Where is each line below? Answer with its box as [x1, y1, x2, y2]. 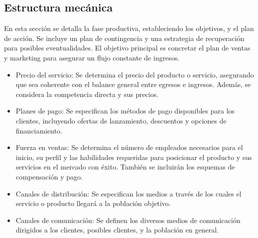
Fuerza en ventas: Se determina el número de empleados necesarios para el [15, 142, 243, 152]
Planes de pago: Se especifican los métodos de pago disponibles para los [15, 105, 235, 116]
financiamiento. [15, 125, 62, 135]
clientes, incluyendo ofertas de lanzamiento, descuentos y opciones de [15, 115, 227, 125]
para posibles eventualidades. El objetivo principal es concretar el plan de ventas [4, 42, 251, 53]
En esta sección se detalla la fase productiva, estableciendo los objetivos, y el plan [4, 23, 254, 33]
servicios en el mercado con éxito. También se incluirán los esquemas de [15, 161, 235, 172]
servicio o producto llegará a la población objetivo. [15, 198, 171, 208]
